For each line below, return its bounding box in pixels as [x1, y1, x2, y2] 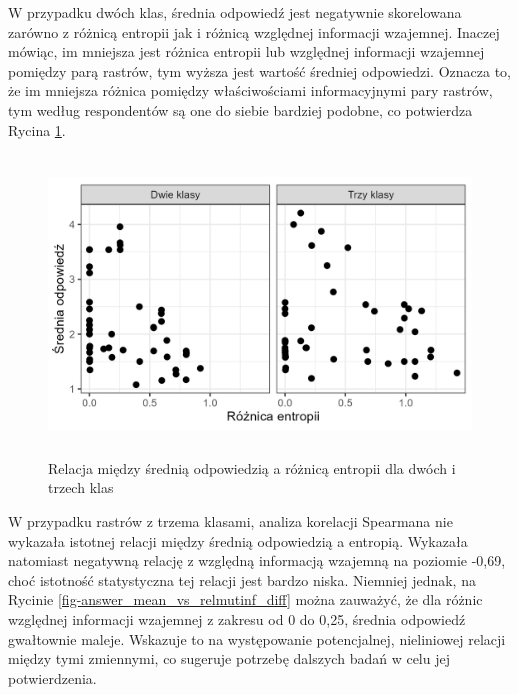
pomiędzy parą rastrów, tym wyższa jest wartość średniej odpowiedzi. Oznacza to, [8, 60, 511, 81]
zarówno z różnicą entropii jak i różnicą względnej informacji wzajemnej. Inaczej [8, 21, 500, 42]
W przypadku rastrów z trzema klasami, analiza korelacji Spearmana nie [8, 510, 453, 531]
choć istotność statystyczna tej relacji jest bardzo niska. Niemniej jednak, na [8, 569, 476, 590]
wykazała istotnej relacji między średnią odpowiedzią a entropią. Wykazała [8, 530, 468, 551]
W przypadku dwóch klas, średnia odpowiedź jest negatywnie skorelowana [8, 2, 462, 22]
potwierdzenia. [8, 667, 97, 688]
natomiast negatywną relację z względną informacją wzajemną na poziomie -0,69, [8, 550, 506, 571]
